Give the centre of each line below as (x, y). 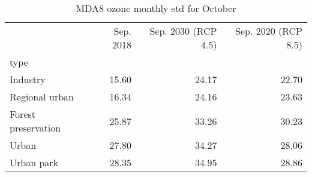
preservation (35, 128)
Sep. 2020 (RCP (268, 31)
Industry (28, 79)
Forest (23, 114)
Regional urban (42, 97)
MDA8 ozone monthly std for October (156, 8)
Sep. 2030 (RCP (183, 31)
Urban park (34, 162)
